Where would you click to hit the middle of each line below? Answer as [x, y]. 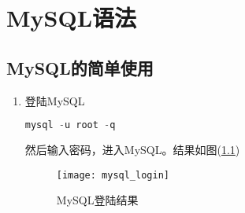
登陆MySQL [55, 100]
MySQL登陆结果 [97, 200]
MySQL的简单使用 [80, 67]
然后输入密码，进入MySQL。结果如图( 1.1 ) [132, 150]
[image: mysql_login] [113, 175]
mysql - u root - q [70, 125]
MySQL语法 [72, 18]
